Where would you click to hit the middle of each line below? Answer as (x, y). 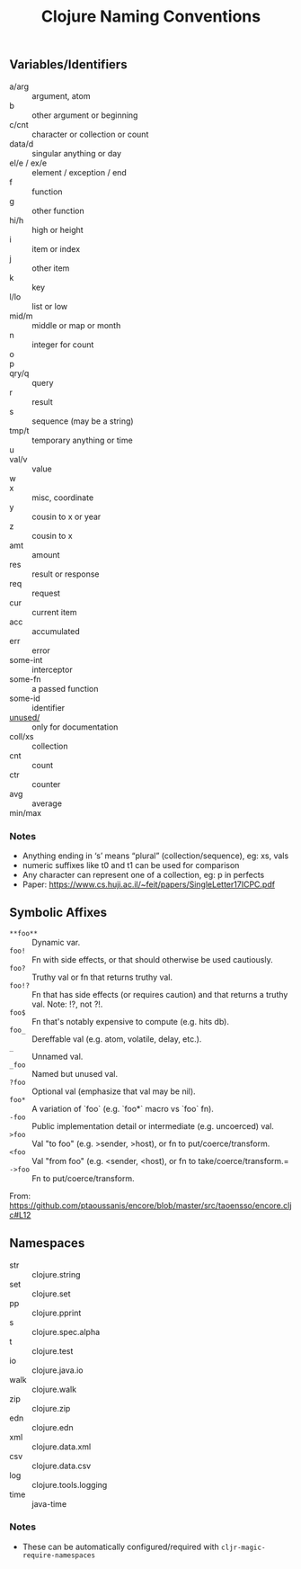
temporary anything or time (82, 440)
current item (55, 612)
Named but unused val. (75, 1073)
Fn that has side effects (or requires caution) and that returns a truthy (160, 994)
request (46, 593)
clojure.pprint (57, 1313)
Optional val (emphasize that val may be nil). (114, 1091)
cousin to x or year (66, 516)
